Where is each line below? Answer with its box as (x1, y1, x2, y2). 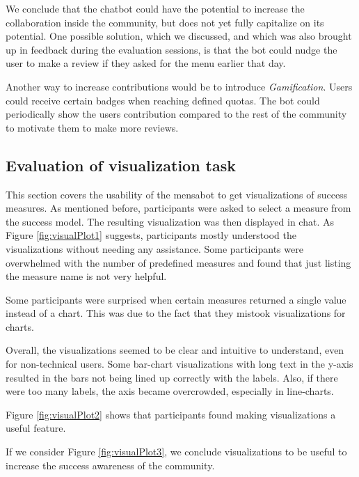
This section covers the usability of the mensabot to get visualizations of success (6, 187, 348, 201)
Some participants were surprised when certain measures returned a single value (6, 292, 346, 306)
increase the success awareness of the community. (6, 458, 215, 472)
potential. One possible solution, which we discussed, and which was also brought (6, 29, 352, 43)
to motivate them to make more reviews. (6, 120, 179, 134)
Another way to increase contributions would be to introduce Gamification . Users (6, 79, 353, 93)
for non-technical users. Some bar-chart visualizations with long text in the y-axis (6, 357, 353, 371)
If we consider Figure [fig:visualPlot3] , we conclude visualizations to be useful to (6, 444, 347, 459)
